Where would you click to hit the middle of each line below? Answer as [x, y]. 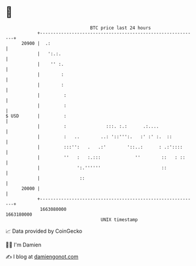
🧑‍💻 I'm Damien [24, 245]
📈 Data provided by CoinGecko [44, 231]
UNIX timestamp [119, 219]
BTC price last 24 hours [120, 28]
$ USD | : [36, 116]
